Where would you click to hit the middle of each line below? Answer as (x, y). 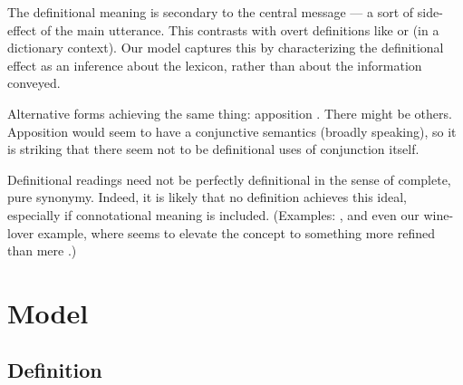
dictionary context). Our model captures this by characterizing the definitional (226, 48)
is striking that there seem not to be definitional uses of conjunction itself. (213, 149)
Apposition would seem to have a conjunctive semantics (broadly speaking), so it (232, 131)
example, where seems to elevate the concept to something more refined (236, 232)
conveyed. (34, 83)
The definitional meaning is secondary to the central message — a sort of (211, 12)
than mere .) (42, 250)
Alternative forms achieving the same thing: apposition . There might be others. (230, 113)
